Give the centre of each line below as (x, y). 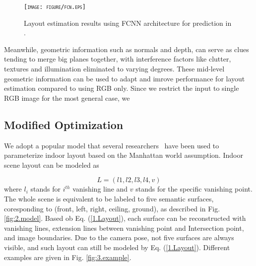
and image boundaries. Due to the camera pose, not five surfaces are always (119, 237)
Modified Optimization (64, 124)
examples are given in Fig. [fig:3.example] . (68, 257)
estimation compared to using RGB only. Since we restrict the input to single (122, 88)
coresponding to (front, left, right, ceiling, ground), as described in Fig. (112, 208)
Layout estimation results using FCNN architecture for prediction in (128, 23)
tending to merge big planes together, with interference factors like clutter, (118, 59)
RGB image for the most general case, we (67, 98)
